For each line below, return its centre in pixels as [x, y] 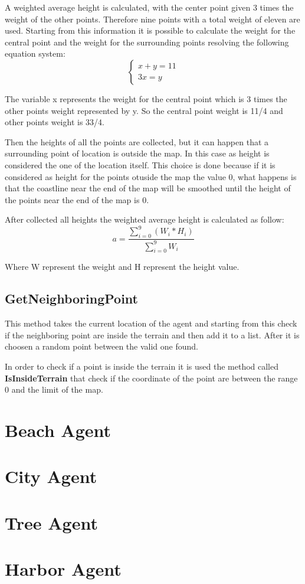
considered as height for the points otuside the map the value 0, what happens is [151, 176]
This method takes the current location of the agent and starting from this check [151, 323]
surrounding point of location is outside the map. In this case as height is [137, 153]
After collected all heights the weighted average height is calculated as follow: [145, 219]
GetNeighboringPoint [71, 298]
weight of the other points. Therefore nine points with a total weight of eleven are [152, 19]
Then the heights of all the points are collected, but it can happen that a [137, 141]
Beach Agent [58, 430]
